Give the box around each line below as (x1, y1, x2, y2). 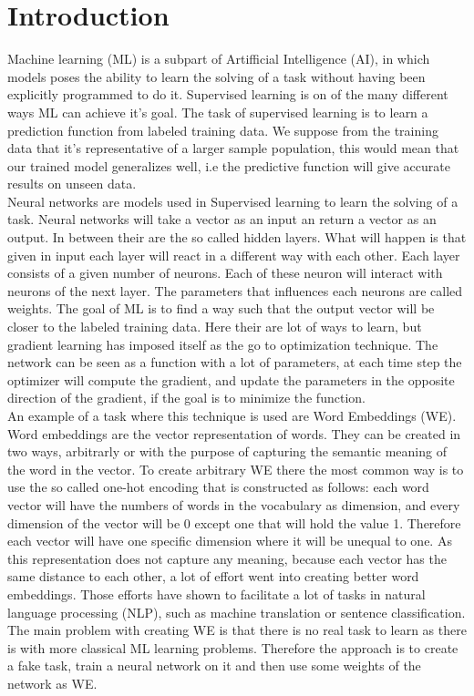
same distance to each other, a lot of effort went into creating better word (7, 567, 419, 586)
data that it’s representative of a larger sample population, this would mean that (7, 138, 459, 158)
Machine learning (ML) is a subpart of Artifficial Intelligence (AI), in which (7, 49, 430, 68)
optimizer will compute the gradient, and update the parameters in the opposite (7, 370, 455, 389)
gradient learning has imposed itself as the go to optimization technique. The (7, 334, 438, 353)
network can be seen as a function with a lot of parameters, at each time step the (7, 353, 462, 372)
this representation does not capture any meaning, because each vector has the (7, 548, 447, 568)
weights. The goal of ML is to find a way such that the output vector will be (7, 299, 435, 318)
